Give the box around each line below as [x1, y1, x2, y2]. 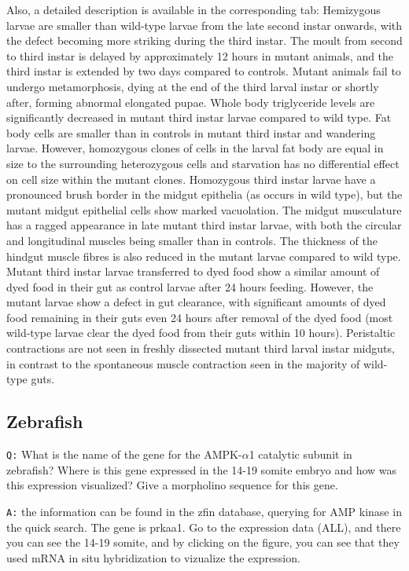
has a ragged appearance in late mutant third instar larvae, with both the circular [6, 217, 402, 233]
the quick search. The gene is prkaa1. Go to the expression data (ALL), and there [6, 518, 401, 535]
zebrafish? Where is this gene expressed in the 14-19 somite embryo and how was [6, 461, 397, 478]
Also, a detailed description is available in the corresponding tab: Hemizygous [6, 2, 381, 17]
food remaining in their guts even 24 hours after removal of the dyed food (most [6, 309, 393, 325]
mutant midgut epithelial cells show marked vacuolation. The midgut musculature [6, 201, 402, 218]
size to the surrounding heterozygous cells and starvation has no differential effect [6, 155, 400, 171]
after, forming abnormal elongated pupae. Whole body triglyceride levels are [6, 93, 375, 110]
